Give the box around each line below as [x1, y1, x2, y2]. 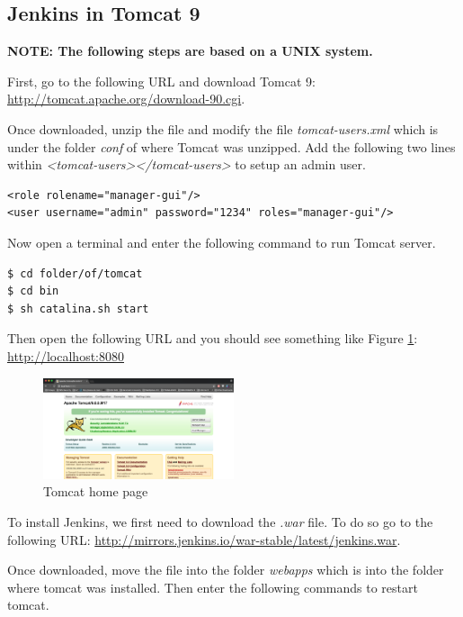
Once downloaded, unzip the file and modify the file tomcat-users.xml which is [7, 119, 439, 138]
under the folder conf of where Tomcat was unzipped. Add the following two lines [7, 137, 456, 156]
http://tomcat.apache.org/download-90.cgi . [7, 89, 245, 108]
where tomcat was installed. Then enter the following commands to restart [7, 577, 418, 596]
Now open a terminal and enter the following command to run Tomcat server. [7, 232, 436, 251]
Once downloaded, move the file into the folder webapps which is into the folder [7, 560, 444, 579]
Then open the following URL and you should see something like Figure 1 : [7, 329, 418, 348]
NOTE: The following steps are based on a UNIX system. [7, 41, 373, 60]
